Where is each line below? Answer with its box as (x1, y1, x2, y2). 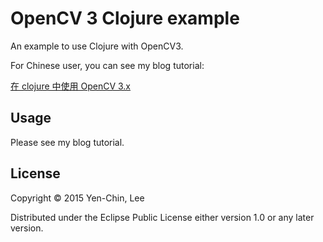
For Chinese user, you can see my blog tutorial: (10, 59, 205, 71)
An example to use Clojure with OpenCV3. (10, 40, 184, 52)
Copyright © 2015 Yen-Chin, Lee (10, 192, 145, 204)
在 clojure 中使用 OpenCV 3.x (10, 80, 132, 92)
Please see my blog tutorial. (10, 136, 125, 148)
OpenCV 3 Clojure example (10, 7, 240, 30)
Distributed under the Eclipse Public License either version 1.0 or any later (10, 211, 315, 223)
